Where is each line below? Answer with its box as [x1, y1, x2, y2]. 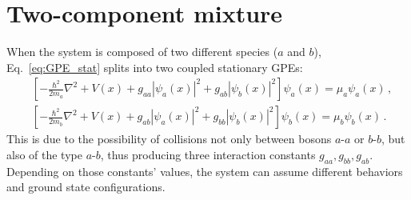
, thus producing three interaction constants [100, 146, 316, 162]
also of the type [6, 146, 82, 162]
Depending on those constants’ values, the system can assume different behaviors [6, 162, 403, 179]
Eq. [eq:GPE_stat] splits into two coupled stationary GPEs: [6, 58, 303, 75]
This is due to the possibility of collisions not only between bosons [6, 130, 332, 147]
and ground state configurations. [6, 178, 166, 195]
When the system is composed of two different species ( [6, 43, 278, 60]
